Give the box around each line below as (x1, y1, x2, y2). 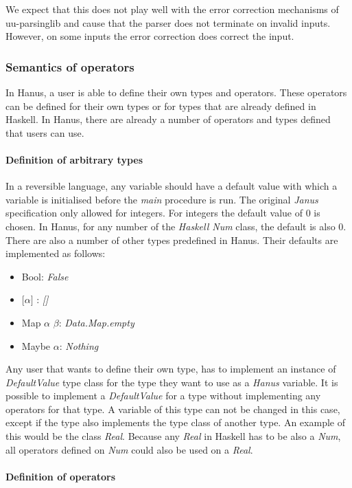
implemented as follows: (5, 246, 106, 260)
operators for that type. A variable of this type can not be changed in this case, (5, 401, 340, 416)
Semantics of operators (5, 58, 134, 75)
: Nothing (59, 338, 99, 353)
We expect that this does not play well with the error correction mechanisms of (5, 2, 339, 16)
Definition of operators (5, 469, 116, 483)
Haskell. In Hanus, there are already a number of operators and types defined (5, 112, 331, 126)
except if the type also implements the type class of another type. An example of (5, 415, 345, 430)
